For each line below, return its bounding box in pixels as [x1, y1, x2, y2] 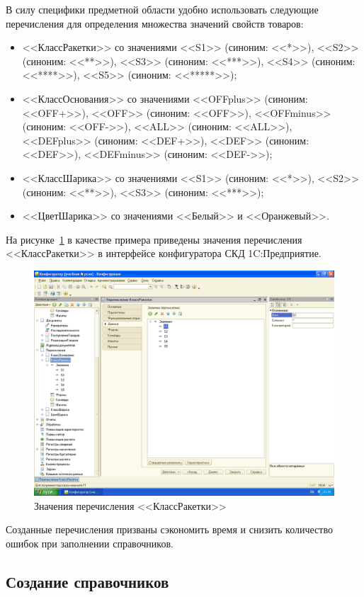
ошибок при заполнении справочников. [6, 535, 174, 550]
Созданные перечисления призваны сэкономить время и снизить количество [6, 522, 333, 537]
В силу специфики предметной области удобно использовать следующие [6, 2, 319, 16]
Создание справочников [6, 570, 169, 592]
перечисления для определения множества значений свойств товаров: [6, 16, 304, 30]
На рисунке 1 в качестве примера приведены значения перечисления [6, 232, 302, 246]
